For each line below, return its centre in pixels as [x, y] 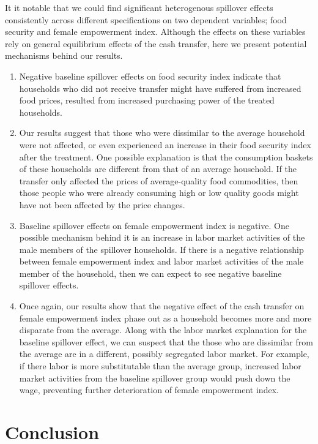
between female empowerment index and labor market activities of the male [161, 261]
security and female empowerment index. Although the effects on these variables [155, 32]
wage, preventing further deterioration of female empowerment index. [149, 390]
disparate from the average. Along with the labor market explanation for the [163, 330]
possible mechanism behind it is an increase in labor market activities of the [162, 237]
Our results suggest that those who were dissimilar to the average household [162, 133]
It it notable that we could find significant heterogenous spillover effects [139, 7]
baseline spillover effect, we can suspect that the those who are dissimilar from [166, 341]
